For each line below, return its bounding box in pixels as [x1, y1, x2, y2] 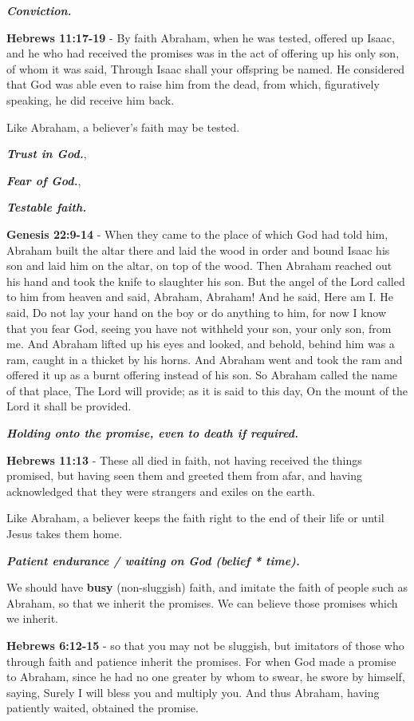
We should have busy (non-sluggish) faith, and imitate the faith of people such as [6, 579, 408, 596]
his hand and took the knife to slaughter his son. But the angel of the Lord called [6, 272, 405, 289]
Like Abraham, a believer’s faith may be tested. [6, 118, 240, 135]
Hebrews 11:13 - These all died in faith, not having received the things [6, 451, 362, 468]
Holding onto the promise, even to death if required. [6, 425, 299, 442]
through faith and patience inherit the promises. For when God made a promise [6, 652, 396, 669]
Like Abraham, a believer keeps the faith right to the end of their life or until [6, 509, 384, 526]
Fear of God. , [6, 172, 81, 188]
